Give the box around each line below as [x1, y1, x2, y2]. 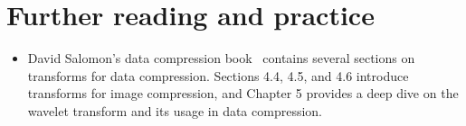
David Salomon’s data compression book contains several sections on [27, 49, 415, 67]
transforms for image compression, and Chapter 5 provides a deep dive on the [27, 84, 459, 103]
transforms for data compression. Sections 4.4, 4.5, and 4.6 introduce [27, 66, 409, 85]
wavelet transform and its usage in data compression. [27, 101, 323, 120]
